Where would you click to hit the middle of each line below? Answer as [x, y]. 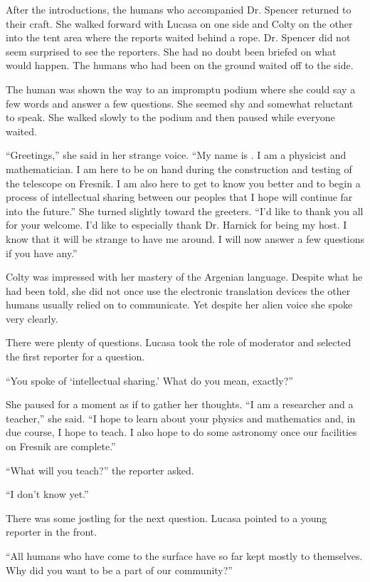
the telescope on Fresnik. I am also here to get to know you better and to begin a [183, 183]
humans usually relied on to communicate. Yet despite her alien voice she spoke [179, 305]
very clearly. [32, 318]
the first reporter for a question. [75, 357]
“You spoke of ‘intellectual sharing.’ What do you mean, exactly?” [149, 380]
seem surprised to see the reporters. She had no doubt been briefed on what [171, 51]
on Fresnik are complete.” [61, 446]
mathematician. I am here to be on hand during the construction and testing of [179, 168]
